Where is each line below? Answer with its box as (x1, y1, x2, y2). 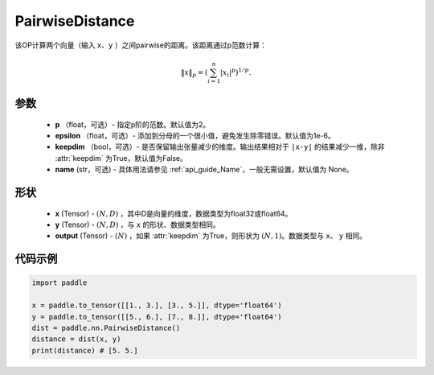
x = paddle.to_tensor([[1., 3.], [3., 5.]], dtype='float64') (31, 301, 282, 310)
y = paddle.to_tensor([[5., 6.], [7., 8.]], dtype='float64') (31, 312, 282, 321)
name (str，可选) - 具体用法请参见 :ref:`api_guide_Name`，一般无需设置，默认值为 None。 (55, 165, 354, 175)
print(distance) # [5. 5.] (31, 346, 138, 355)
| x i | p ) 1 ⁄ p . (219, 67, 252, 79)
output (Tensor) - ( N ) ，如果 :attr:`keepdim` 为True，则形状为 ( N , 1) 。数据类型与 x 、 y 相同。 (55, 231, 367, 241)
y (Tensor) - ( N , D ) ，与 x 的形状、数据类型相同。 (55, 220, 220, 229)
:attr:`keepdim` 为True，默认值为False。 (55, 153, 188, 163)
